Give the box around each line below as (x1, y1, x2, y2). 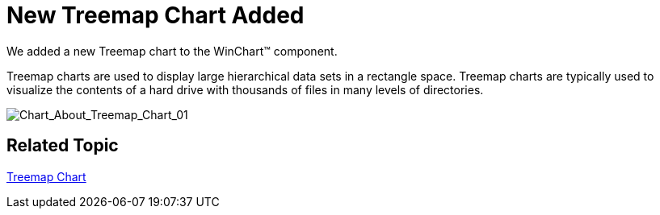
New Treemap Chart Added (6, 2, 305, 29)
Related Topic (6, 135, 119, 156)
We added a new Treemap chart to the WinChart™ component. (6, 43, 338, 58)
